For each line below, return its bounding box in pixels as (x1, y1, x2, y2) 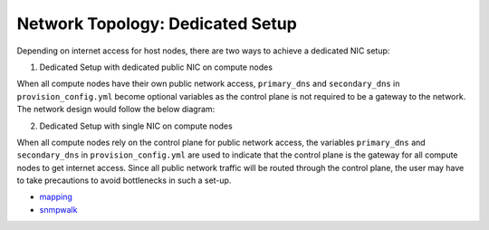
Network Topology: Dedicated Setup (16, 14, 298, 34)
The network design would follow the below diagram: (16, 104, 216, 115)
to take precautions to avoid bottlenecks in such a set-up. (16, 175, 232, 186)
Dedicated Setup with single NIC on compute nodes (39, 120, 233, 131)
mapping (39, 191, 72, 203)
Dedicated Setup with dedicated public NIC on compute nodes (39, 62, 273, 72)
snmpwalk (39, 204, 78, 215)
